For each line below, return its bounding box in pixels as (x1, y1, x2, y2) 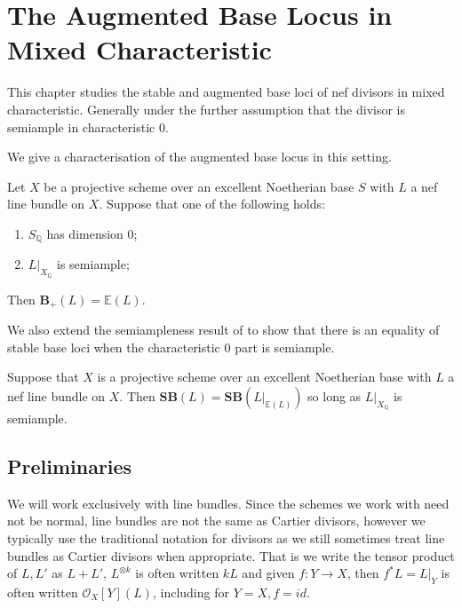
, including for (152, 582, 229, 601)
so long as (307, 386, 362, 405)
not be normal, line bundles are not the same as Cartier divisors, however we (7, 511, 426, 530)
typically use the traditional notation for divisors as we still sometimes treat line (7, 528, 445, 547)
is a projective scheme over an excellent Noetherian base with (97, 367, 432, 386)
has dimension (46, 224, 123, 242)
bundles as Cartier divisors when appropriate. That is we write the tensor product (7, 546, 455, 565)
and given (242, 564, 295, 582)
